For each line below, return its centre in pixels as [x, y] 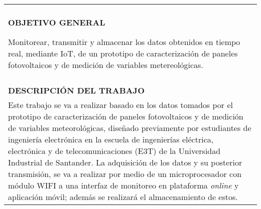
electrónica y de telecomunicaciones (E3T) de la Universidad [114, 151]
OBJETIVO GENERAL [57, 22]
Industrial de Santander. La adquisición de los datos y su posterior [125, 162]
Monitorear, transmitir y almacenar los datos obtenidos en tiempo [124, 42]
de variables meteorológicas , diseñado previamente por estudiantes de [130, 128]
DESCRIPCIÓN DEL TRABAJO [76, 90]
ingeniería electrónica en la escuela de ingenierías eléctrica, [111, 139]
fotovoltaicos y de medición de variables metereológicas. [106, 65]
